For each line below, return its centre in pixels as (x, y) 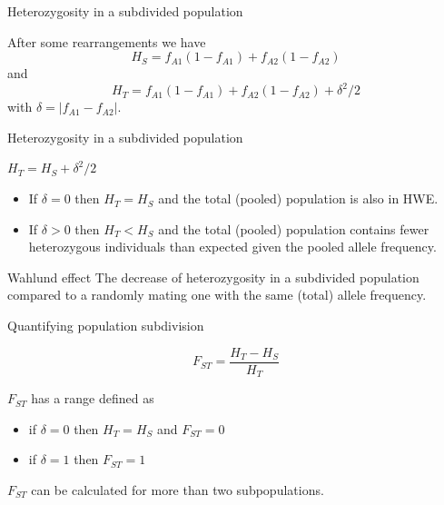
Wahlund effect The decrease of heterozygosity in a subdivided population (213, 277)
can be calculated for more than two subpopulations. (178, 489)
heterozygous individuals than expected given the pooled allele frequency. (232, 247)
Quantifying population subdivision (106, 326)
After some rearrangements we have (107, 41)
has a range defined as (93, 398)
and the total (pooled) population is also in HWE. (298, 198)
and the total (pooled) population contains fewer (294, 228)
